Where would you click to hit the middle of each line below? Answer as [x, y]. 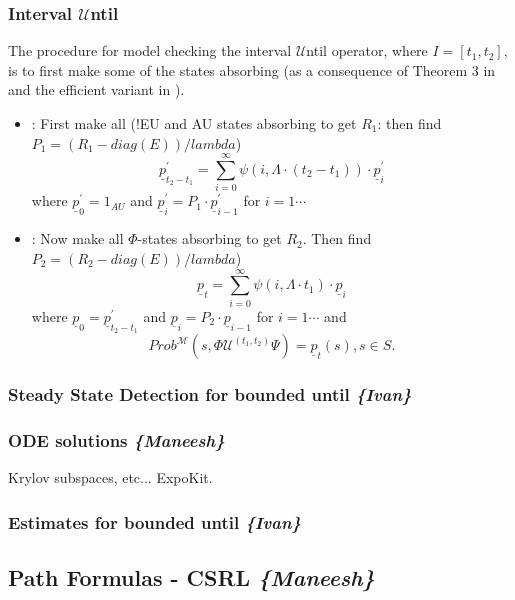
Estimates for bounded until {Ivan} [154, 521]
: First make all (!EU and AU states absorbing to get [194, 123]
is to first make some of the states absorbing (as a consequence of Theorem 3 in [252, 69]
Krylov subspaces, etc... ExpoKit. [110, 477]
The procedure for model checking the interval [150, 50]
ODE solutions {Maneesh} [116, 439]
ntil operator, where [367, 50]
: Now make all [77, 238]
